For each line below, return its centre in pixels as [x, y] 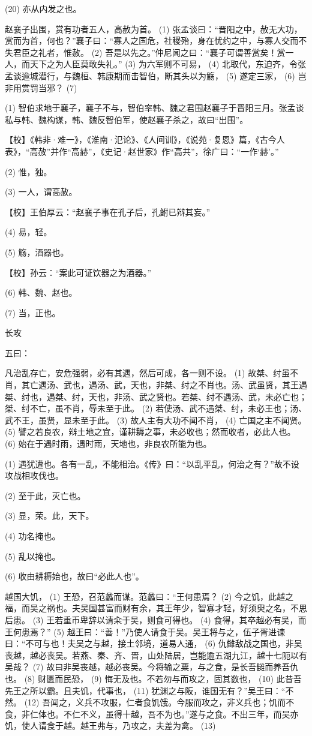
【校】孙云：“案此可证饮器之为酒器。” [78, 272]
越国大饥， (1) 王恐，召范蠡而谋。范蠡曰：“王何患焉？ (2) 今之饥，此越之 [149, 596]
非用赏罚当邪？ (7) [41, 87]
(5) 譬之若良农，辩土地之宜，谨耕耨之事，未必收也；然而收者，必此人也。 [150, 432]
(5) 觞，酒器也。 [37, 252]
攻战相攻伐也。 [34, 475]
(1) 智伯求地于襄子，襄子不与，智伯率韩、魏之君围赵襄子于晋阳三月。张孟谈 [154, 108]
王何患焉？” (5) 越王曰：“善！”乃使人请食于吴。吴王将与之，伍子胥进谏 [145, 631]
